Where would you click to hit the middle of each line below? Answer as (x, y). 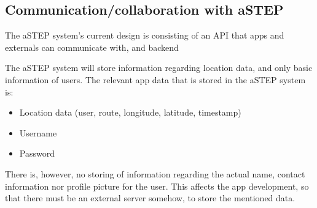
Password (37, 153)
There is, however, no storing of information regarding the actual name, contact (155, 173)
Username (38, 132)
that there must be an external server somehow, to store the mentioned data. (150, 198)
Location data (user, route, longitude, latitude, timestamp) (130, 112)
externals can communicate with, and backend (92, 47)
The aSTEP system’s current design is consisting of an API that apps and (145, 35)
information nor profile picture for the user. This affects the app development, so (157, 186)
